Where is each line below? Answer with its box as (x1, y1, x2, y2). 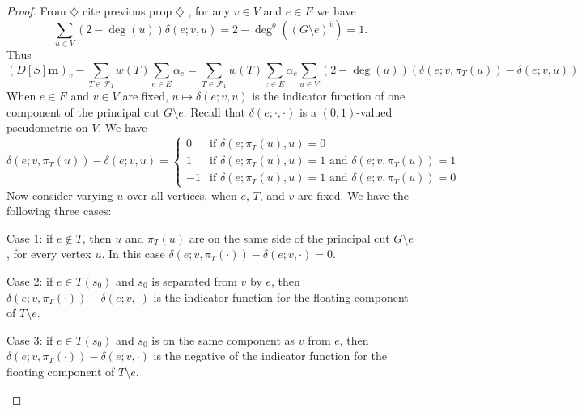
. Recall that (183, 103, 246, 120)
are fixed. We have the (298, 186, 409, 203)
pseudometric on (6, 119, 88, 136)
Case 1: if (6, 229, 53, 246)
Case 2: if (6, 272, 53, 289)
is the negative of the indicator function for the (153, 347, 387, 364)
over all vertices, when (126, 186, 237, 203)
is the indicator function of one (252, 87, 406, 104)
